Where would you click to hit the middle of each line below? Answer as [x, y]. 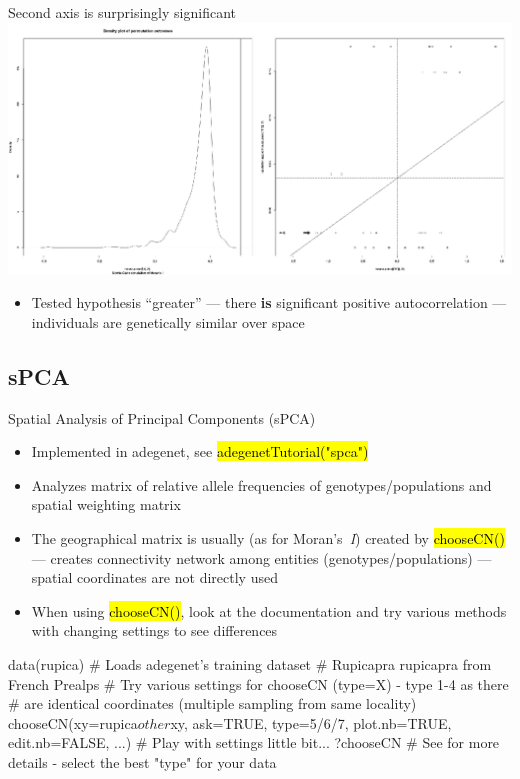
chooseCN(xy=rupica [73, 722]
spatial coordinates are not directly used [154, 577]
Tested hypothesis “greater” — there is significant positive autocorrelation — [269, 302]
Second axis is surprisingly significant [122, 12]
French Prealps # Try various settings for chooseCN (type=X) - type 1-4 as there [258, 683]
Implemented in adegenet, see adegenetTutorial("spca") [200, 451]
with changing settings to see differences [154, 630]
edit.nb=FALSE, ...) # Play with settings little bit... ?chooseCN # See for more [254, 742]
